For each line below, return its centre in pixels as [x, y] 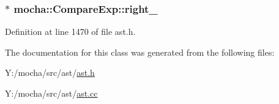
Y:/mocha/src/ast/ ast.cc [51, 93]
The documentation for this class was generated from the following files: [140, 52]
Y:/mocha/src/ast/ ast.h [50, 72]
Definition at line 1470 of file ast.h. [70, 32]
